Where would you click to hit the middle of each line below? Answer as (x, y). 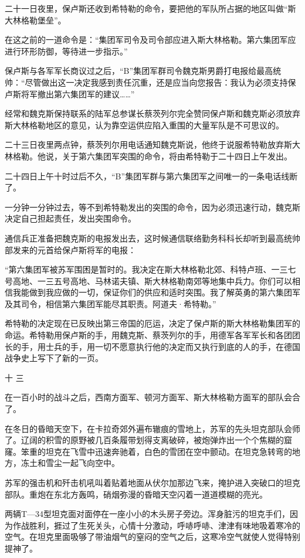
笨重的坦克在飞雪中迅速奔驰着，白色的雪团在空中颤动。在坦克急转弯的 (156, 451)
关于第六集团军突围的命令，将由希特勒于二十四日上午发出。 (177, 156)
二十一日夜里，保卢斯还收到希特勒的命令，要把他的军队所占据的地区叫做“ (146, 8)
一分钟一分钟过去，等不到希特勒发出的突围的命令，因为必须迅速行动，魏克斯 (152, 207)
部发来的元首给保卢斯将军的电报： (70, 249)
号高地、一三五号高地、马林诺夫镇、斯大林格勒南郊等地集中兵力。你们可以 (148, 280)
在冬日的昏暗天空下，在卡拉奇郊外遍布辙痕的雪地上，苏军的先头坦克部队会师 (152, 428)
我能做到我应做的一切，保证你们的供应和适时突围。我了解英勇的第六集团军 (156, 292)
